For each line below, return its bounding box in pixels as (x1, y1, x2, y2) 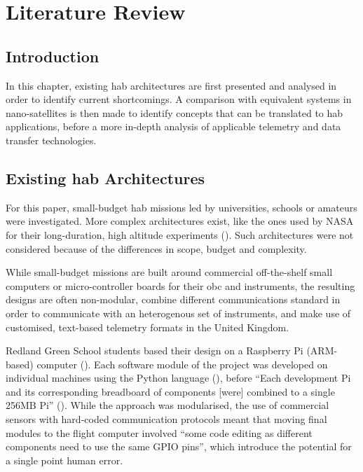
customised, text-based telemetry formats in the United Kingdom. (6, 319, 289, 334)
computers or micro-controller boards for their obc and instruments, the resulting (6, 278, 355, 293)
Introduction (6, 45, 100, 67)
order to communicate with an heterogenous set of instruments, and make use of (6, 305, 351, 320)
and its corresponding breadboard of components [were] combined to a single (6, 384, 335, 398)
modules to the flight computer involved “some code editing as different (6, 425, 313, 440)
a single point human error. (6, 452, 123, 467)
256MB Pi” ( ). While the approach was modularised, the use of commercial (6, 398, 329, 412)
